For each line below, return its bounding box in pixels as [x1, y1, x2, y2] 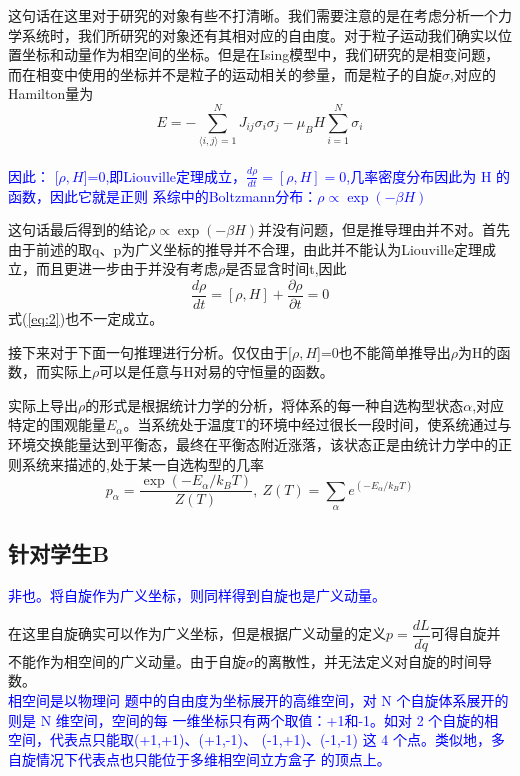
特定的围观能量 [8, 414, 106, 435]
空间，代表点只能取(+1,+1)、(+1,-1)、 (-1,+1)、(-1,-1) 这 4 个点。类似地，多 [8, 729, 505, 750]
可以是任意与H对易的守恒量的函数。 [99, 361, 334, 382]
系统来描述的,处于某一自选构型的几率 [21, 453, 264, 474]
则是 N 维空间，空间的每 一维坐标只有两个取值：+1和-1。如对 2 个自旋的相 [8, 709, 499, 730]
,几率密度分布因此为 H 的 [346, 165, 511, 186]
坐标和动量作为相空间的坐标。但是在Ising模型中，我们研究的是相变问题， [21, 44, 500, 65]
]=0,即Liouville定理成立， [83, 165, 247, 186]
